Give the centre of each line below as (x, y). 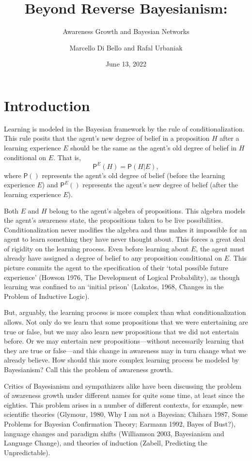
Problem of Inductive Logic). (47, 296)
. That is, (67, 157)
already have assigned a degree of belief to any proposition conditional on (113, 258)
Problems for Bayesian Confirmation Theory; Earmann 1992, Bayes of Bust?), (120, 423)
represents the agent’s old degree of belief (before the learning (134, 175)
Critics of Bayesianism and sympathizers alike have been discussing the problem (123, 386)
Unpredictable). (27, 452)
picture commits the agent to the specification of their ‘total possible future (116, 268)
